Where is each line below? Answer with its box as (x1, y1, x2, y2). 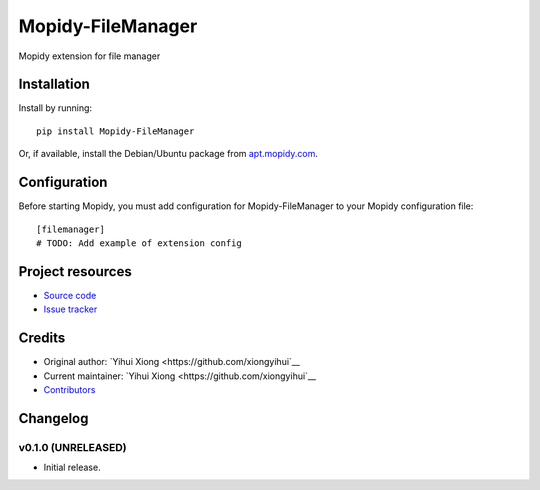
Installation (18, 76, 90, 93)
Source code (43, 289, 97, 301)
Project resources (18, 263, 132, 280)
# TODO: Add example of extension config (36, 237, 242, 249)
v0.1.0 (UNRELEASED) (18, 440, 127, 454)
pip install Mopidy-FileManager (36, 125, 195, 137)
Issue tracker (43, 303, 98, 315)
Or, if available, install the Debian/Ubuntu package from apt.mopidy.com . (18, 148, 319, 160)
